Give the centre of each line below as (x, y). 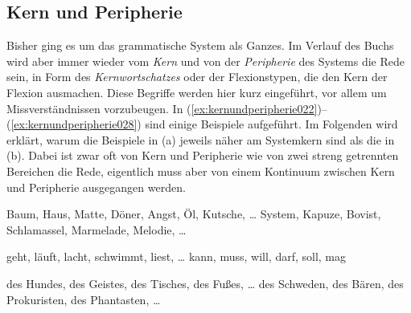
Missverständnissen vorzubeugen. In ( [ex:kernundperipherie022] (162, 108)
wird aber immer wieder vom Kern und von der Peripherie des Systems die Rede (205, 61)
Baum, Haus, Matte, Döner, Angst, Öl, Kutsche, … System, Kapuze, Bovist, (194, 214)
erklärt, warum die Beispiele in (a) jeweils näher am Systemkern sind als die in (201, 139)
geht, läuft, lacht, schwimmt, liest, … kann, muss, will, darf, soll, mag (177, 256)
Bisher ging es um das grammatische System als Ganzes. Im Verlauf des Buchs (200, 45)
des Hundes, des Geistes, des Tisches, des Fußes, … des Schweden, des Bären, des (205, 283)
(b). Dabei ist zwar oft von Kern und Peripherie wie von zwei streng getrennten (203, 155)
